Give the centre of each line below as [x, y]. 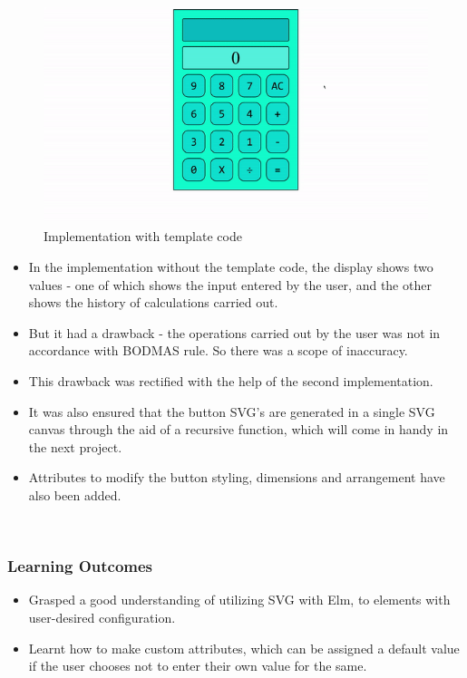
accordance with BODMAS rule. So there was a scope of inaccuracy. [218, 350]
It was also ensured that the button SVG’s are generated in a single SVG [232, 411]
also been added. [75, 494]
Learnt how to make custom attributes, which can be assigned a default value [244, 648]
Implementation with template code [143, 236]
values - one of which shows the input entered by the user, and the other [230, 284]
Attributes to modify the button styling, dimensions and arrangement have [237, 477]
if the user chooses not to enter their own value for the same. [198, 666]
